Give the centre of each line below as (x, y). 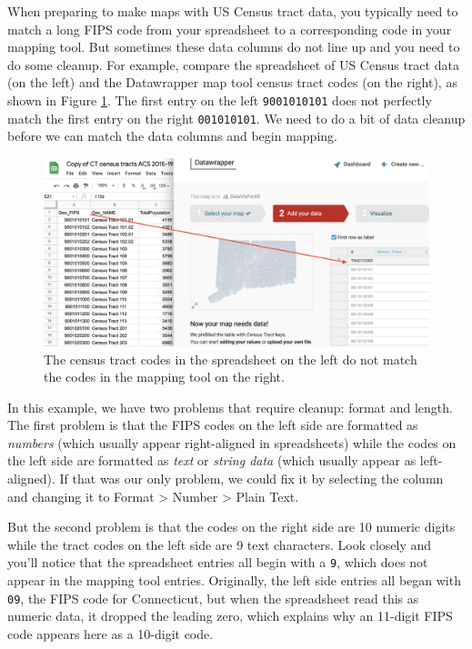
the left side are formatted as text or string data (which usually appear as (212, 460)
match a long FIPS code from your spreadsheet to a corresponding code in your (230, 29)
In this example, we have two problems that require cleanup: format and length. (230, 407)
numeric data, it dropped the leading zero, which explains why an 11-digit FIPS (230, 616)
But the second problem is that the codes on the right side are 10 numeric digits (231, 527)
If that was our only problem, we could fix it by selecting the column (251, 479)
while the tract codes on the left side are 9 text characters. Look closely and (220, 544)
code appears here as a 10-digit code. (110, 633)
